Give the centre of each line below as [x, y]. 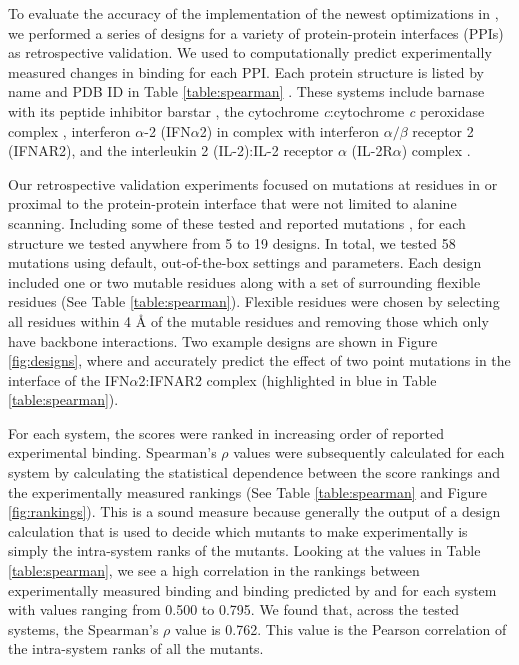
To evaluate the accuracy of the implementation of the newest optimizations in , [253, 13]
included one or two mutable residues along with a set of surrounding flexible [244, 281]
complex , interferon [69, 130]
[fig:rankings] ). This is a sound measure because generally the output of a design [254, 511]
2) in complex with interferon [289, 130]
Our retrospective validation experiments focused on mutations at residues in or [253, 183]
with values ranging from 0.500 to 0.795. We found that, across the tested [234, 609]
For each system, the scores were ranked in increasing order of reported [226, 432]
